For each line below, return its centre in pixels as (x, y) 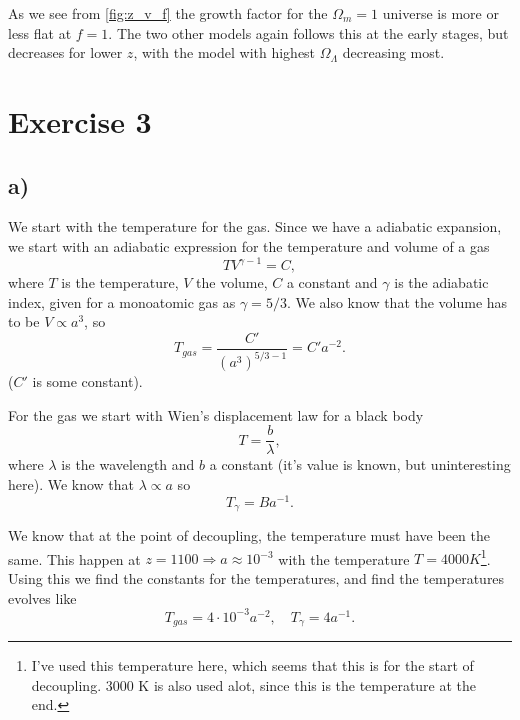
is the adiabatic (441, 282)
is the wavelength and (128, 464)
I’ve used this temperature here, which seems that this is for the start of (252, 665)
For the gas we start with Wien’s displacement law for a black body (216, 414)
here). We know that (71, 484)
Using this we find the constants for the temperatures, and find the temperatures (256, 578)
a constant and (332, 282)
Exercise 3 (80, 120)
